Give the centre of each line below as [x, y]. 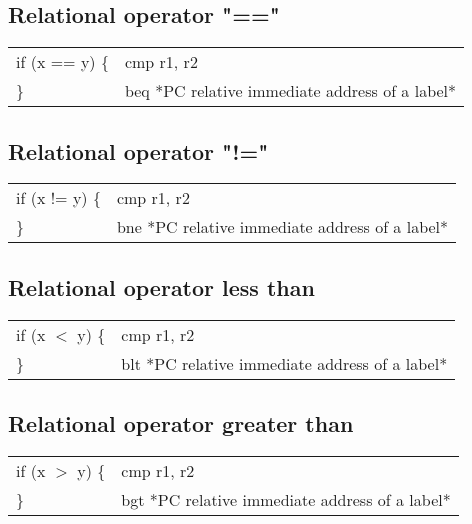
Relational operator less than [161, 286]
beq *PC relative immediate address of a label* [290, 91]
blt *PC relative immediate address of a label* [284, 363]
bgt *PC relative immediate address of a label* [286, 499]
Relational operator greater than [181, 423]
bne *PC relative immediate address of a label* [282, 227]
